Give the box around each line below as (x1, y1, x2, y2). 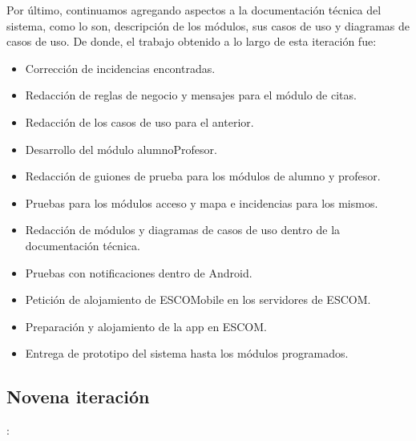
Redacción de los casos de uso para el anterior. (25, 113, 254, 130)
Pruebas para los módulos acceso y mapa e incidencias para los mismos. (25, 194, 378, 211)
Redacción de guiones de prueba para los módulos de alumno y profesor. (25, 168, 381, 184)
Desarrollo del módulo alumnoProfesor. (25, 140, 217, 157)
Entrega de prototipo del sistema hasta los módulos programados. (25, 345, 349, 362)
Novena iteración (6, 384, 150, 409)
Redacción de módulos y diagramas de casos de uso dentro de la (25, 221, 341, 238)
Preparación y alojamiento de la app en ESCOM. (25, 318, 267, 334)
